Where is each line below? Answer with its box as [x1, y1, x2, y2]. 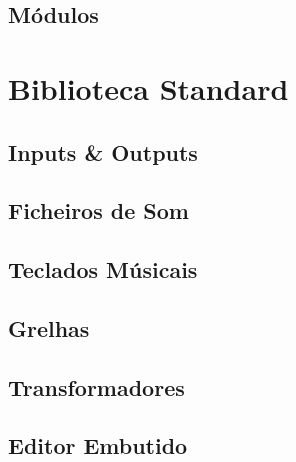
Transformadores [8, 371, 185, 402]
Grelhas [8, 312, 90, 343]
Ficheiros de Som [8, 195, 189, 226]
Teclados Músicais [8, 254, 198, 285]
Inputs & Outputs [8, 136, 198, 167]
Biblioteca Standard [8, 67, 289, 108]
